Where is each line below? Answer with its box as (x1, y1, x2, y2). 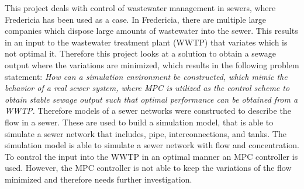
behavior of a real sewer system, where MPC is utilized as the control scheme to (5, 82, 290, 94)
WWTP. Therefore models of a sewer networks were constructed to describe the (5, 104, 291, 117)
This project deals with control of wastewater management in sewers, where (5, 2, 276, 13)
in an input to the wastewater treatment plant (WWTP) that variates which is (5, 36, 288, 48)
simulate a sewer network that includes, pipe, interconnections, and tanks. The (5, 127, 286, 139)
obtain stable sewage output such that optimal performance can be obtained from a (5, 93, 298, 105)
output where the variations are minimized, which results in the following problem (5, 58, 299, 71)
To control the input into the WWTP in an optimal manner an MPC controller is (5, 150, 298, 162)
